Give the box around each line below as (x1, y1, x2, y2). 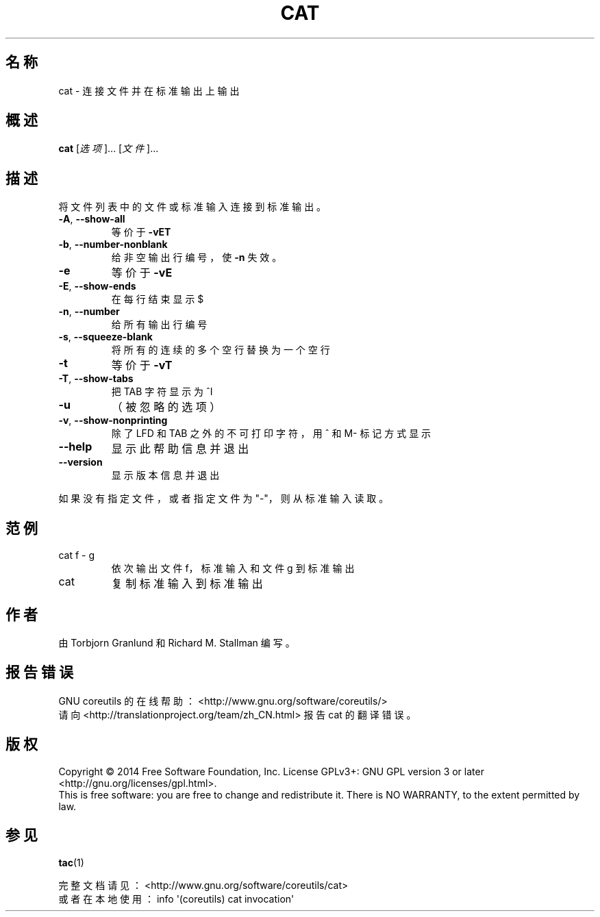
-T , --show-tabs (58, 373, 134, 385)
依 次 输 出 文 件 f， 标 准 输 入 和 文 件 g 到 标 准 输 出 (111, 562, 355, 575)
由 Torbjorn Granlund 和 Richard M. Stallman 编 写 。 (58, 636, 295, 649)
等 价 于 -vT (111, 358, 173, 373)
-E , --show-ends (58, 280, 136, 292)
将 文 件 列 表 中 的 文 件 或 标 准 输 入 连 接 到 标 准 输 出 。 (58, 201, 327, 213)
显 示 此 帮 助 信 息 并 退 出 (111, 442, 249, 456)
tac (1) (58, 856, 84, 868)
